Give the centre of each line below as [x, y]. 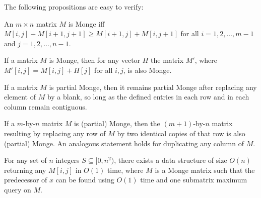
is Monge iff [86, 23]
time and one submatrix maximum [194, 180]
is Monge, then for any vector [95, 60]
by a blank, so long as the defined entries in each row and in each [148, 97]
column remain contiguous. [46, 106]
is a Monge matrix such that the [205, 170]
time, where [125, 170]
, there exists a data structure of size [171, 160]
